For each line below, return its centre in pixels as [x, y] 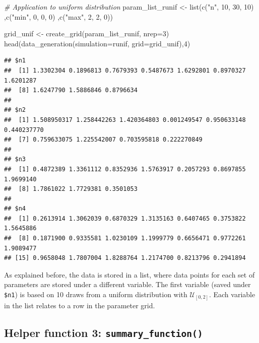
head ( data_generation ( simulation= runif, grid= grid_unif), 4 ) [97, 43]
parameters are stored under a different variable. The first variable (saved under [127, 284]
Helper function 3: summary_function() [104, 332]
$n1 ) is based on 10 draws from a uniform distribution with [96, 294]
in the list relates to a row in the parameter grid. [80, 305]
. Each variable [232, 294]
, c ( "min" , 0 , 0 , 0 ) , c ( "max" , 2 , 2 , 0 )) [58, 16]
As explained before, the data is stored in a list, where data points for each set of [129, 274]
